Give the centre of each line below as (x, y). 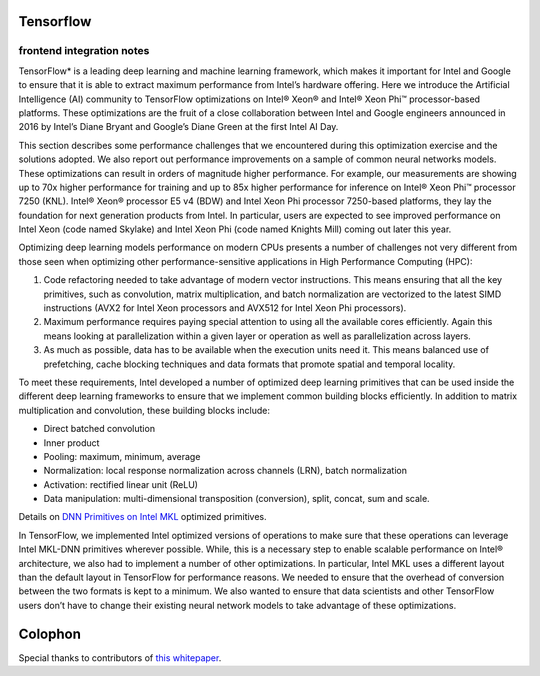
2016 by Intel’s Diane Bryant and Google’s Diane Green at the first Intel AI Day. (178, 127)
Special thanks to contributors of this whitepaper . (120, 657)
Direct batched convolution (99, 429)
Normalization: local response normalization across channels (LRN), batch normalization (225, 471)
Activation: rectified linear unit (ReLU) (121, 484)
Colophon (50, 633)
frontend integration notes (84, 51)
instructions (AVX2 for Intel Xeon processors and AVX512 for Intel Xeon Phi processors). (225, 308)
